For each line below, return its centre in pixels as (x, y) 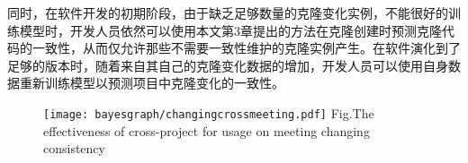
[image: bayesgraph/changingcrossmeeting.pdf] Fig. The (209, 112)
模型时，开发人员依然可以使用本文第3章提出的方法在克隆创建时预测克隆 (230, 30)
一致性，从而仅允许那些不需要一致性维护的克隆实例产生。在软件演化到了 (246, 48)
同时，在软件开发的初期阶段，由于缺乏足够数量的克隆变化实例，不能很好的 (228, 13)
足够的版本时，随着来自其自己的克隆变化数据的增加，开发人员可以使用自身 (228, 65)
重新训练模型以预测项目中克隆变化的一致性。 (152, 83)
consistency (74, 148)
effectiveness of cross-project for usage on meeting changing (207, 130)
